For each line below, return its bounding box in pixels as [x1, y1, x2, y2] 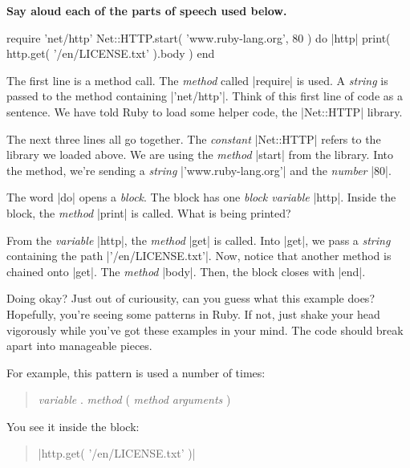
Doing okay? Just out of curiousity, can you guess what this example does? [6, 290, 375, 307]
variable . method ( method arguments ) [38, 391, 231, 408]
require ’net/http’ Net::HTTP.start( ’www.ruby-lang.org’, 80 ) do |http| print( [6, 29, 391, 46]
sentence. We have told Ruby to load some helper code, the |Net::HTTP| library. [6, 103, 403, 120]
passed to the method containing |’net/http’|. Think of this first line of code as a [6, 87, 403, 104]
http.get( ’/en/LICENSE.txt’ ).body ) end [6, 45, 215, 62]
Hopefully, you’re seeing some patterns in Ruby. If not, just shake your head [6, 305, 380, 322]
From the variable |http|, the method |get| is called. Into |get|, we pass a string [6, 231, 391, 248]
